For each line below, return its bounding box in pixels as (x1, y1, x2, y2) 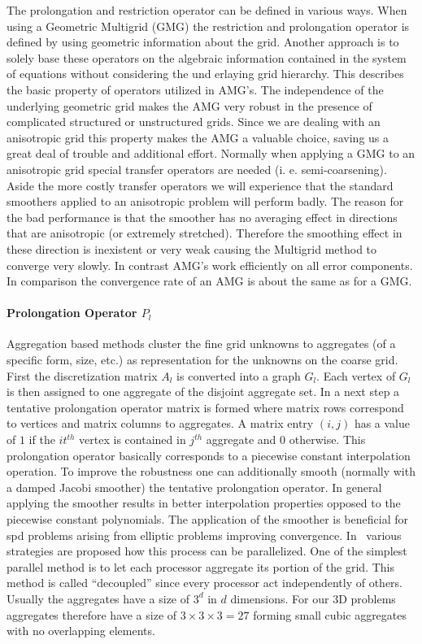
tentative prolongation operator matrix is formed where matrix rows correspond (7, 398, 404, 416)
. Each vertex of (316, 367, 396, 384)
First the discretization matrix (7, 367, 158, 384)
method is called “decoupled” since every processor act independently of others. (7, 574, 403, 591)
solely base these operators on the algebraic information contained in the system (7, 49, 407, 66)
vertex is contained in (79, 431, 186, 448)
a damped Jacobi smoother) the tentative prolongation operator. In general (7, 478, 382, 495)
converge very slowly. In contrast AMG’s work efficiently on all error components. (7, 256, 413, 273)
